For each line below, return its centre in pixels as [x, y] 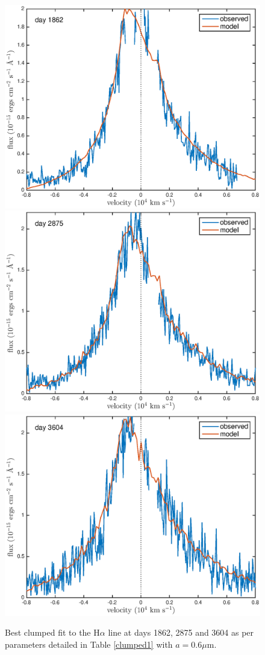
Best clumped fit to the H [52, 632]
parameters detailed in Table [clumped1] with [89, 644]
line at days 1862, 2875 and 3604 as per [181, 632]
